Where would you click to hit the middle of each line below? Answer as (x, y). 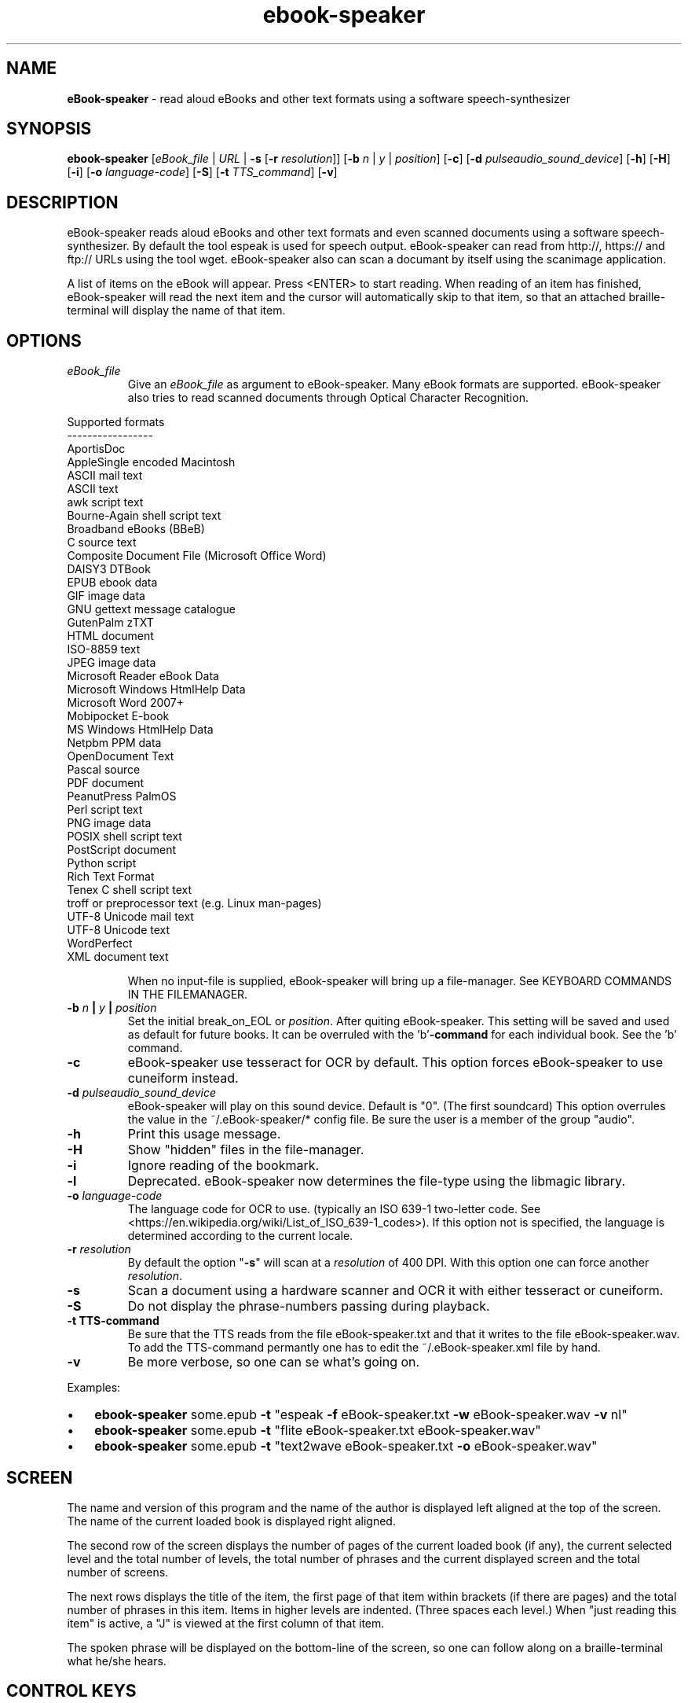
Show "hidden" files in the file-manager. (246, 1150)
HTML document (110, 636)
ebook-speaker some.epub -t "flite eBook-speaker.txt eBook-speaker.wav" (318, 1431)
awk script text (105, 502)
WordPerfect (100, 943)
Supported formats (116, 422)
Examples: (94, 1388)
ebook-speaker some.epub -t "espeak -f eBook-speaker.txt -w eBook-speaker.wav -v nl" (361, 1415)
